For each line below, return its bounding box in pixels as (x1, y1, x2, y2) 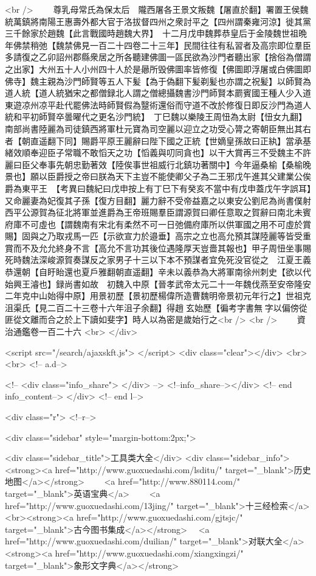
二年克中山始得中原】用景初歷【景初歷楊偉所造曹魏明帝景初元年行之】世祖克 (5, 289, 311, 302)
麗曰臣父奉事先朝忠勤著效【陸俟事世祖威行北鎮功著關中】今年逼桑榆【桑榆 (5, 158, 303, 170)
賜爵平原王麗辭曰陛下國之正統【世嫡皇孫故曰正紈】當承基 (81, 134, 311, 147)
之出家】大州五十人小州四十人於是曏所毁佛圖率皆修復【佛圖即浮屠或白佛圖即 (5, 62, 311, 75)
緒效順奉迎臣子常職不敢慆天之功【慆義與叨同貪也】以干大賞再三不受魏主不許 (5, 146, 311, 159)
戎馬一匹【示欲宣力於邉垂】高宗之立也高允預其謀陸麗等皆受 (64, 230, 303, 242)
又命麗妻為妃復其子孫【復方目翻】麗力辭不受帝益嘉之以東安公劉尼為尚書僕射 (5, 194, 311, 206)
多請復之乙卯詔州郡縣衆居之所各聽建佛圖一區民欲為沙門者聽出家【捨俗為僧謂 (5, 51, 311, 63)
